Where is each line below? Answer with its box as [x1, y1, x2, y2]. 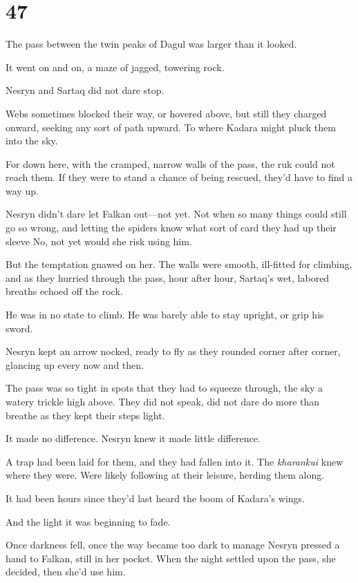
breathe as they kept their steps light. [6, 408, 165, 422]
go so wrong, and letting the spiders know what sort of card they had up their [6, 220, 337, 235]
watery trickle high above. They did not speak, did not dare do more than [6, 394, 320, 408]
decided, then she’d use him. [6, 564, 126, 579]
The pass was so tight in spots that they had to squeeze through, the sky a [6, 381, 323, 395]
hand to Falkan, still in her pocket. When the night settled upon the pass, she [6, 551, 336, 565]
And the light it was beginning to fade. [6, 514, 171, 528]
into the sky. [6, 133, 58, 148]
